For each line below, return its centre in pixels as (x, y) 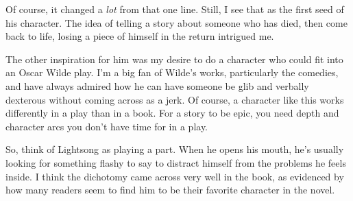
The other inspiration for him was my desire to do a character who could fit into (174, 59)
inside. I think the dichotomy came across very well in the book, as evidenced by (175, 176)
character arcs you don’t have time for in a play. (107, 126)
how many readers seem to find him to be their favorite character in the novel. (170, 190)
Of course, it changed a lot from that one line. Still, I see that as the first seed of (175, 9)
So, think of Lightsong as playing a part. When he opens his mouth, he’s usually (175, 149)
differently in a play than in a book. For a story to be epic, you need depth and (172, 113)
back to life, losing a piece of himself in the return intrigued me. (140, 36)
